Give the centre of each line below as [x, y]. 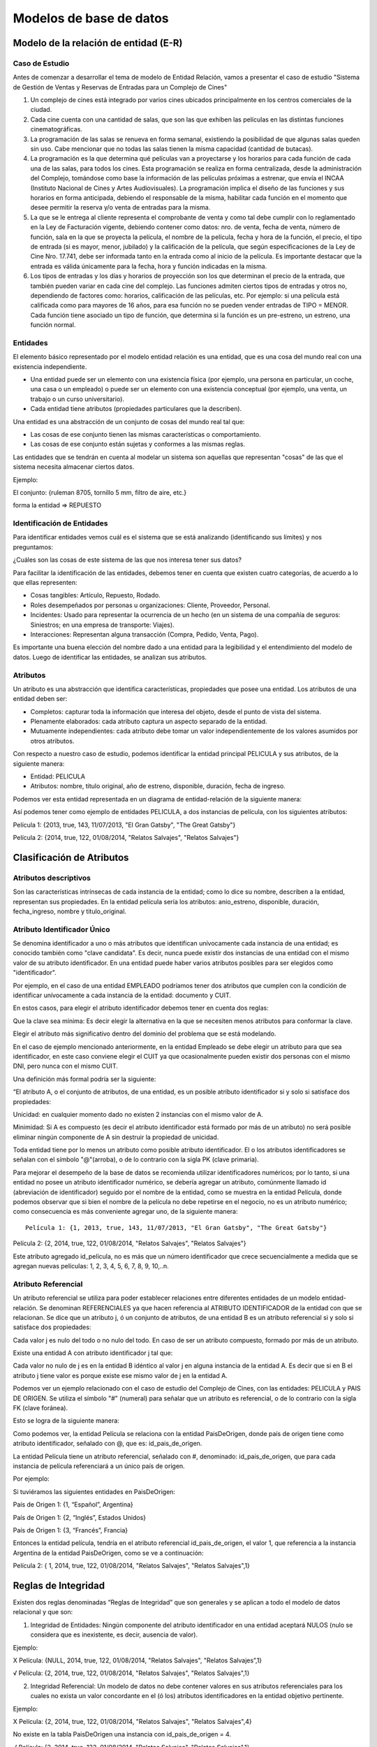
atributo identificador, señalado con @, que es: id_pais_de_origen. [108, 1444]
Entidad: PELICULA [58, 776]
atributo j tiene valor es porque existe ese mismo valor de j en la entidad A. [120, 1375]
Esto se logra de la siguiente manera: [66, 1421]
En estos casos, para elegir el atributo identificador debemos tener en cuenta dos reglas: [141, 1008]
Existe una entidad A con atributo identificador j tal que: [93, 1353]
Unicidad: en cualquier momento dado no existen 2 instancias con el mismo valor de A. [138, 1114]
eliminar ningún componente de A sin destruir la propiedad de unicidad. [116, 1137]
